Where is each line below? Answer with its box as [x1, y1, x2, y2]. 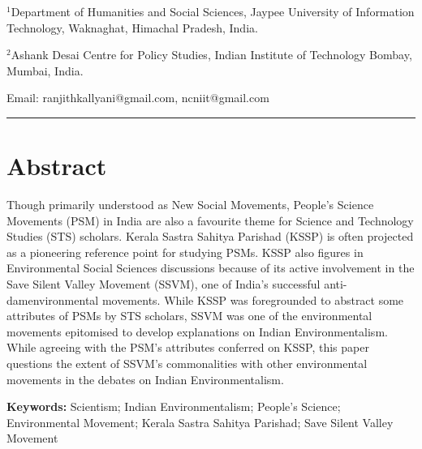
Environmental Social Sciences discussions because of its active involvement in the [6, 259, 415, 276]
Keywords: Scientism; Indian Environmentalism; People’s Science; [6, 398, 341, 415]
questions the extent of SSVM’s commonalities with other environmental [6, 355, 368, 372]
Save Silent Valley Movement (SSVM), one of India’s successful [6, 276, 321, 293]
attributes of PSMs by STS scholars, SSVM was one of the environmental [6, 307, 372, 324]
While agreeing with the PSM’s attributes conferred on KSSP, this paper [6, 339, 369, 356]
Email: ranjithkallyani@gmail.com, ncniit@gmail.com [6, 89, 269, 106]
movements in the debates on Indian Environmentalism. [6, 370, 284, 387]
